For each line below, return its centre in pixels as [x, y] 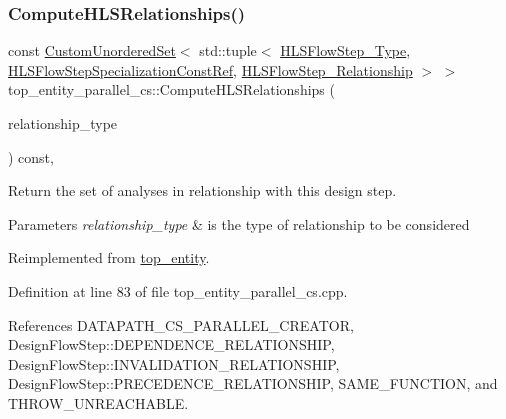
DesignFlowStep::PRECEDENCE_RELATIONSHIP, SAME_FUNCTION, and [253, 383]
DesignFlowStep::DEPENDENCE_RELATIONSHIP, [171, 344]
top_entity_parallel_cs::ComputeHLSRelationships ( [171, 89]
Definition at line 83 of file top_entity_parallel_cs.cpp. [178, 290]
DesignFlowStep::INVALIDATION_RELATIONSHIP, [174, 363]
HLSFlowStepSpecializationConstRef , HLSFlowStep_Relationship [210, 69]
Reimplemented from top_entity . [109, 257]
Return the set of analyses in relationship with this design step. [202, 190]
